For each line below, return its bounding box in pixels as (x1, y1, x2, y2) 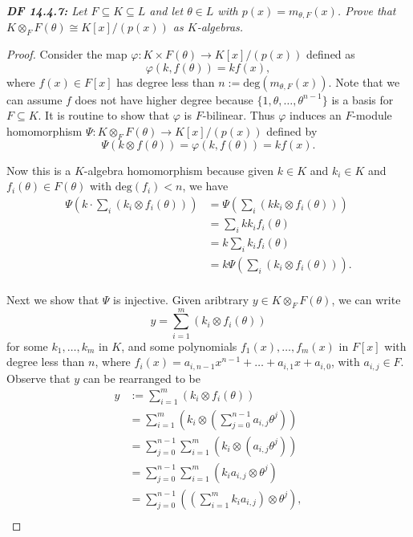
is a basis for (331, 91, 394, 108)
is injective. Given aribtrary (113, 291, 249, 307)
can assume (6, 91, 63, 108)
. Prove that (337, 2, 396, 18)
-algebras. (196, 18, 244, 35)
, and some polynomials (121, 337, 237, 354)
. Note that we (328, 73, 400, 90)
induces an (290, 107, 342, 124)
